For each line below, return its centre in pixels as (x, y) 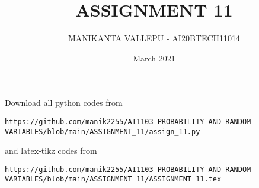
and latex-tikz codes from (51, 150)
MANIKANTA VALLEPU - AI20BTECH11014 (154, 38)
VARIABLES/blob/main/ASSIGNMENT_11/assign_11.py (103, 132)
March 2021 (154, 58)
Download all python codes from (64, 103)
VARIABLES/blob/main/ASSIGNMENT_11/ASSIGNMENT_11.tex (113, 179)
